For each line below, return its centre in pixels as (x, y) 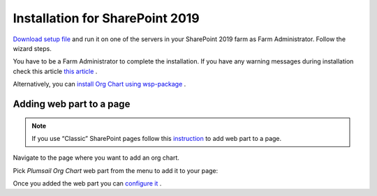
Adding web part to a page (72, 104)
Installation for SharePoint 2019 (106, 18)
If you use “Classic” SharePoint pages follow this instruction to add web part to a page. (157, 138)
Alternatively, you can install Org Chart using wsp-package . (99, 84)
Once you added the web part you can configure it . (87, 183)
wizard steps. (32, 48)
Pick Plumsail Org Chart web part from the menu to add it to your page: (116, 170)
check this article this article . (55, 71)
